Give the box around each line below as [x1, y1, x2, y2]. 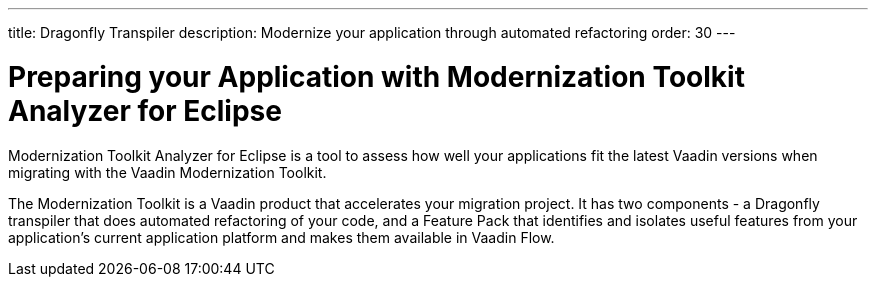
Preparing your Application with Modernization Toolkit [8, 59, 745, 94]
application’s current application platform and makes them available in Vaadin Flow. [8, 228, 555, 246]
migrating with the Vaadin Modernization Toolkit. [8, 163, 327, 181]
